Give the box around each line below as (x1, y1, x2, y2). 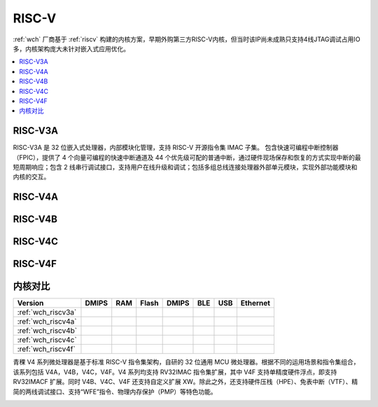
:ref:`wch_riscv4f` (17, 344, 76, 354)
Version (17, 298, 44, 308)
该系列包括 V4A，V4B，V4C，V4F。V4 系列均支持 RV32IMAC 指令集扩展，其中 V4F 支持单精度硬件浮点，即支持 (13, 368, 337, 376)
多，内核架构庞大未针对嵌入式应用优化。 (13, 44, 129, 53)
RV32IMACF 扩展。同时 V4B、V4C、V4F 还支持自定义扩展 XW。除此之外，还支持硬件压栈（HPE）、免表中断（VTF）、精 (13, 378, 358, 386)
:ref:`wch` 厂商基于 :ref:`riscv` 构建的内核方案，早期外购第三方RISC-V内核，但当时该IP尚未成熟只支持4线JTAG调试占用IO (13, 35, 360, 43)
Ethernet (240, 298, 271, 308)
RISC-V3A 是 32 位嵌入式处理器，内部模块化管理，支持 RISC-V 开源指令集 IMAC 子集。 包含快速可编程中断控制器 (13, 144, 339, 152)
